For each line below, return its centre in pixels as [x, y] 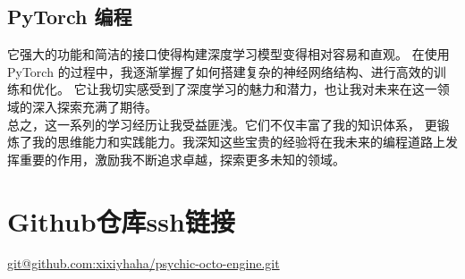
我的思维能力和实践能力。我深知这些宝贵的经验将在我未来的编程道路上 [238, 142]
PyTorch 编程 [70, 17]
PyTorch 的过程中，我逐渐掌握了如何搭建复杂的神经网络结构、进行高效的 [220, 71]
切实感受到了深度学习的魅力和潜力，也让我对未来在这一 [274, 89]
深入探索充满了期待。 [94, 106]
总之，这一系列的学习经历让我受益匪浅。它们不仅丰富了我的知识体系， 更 [222, 124]
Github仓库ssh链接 [121, 220]
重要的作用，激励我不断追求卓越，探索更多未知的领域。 [182, 159]
